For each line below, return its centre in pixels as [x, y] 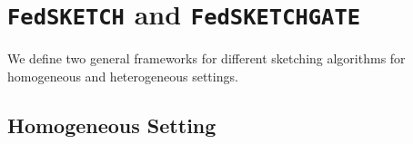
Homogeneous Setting [112, 125]
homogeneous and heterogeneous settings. [123, 76]
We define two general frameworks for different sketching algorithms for [206, 58]
